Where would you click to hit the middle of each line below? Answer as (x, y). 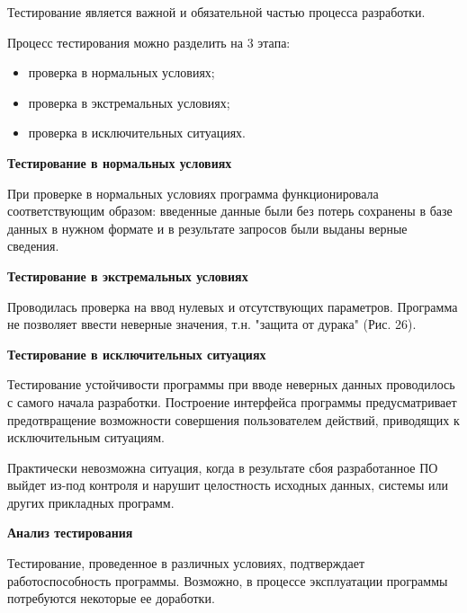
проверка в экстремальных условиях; (129, 102)
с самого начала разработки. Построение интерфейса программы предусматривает (232, 401)
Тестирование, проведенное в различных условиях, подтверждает (186, 563)
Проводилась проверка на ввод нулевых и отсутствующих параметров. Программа (233, 306)
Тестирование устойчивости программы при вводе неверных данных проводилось (231, 384)
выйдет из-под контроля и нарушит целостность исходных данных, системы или (228, 485)
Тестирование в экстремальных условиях (128, 275)
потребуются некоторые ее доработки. (111, 598)
